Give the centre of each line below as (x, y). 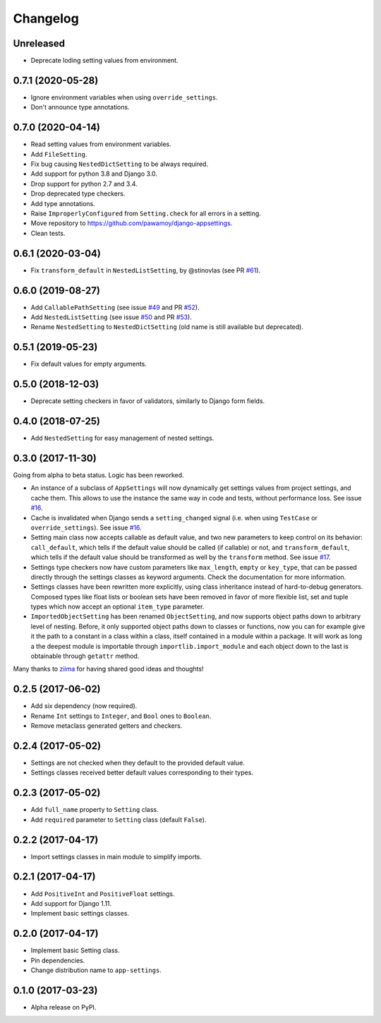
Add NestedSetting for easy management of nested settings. (122, 438)
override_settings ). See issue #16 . (86, 527)
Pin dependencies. (58, 960)
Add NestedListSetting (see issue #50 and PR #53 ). (111, 317)
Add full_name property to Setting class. (95, 810)
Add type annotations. (63, 203)
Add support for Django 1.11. (71, 903)
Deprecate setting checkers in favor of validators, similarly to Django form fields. (148, 401)
